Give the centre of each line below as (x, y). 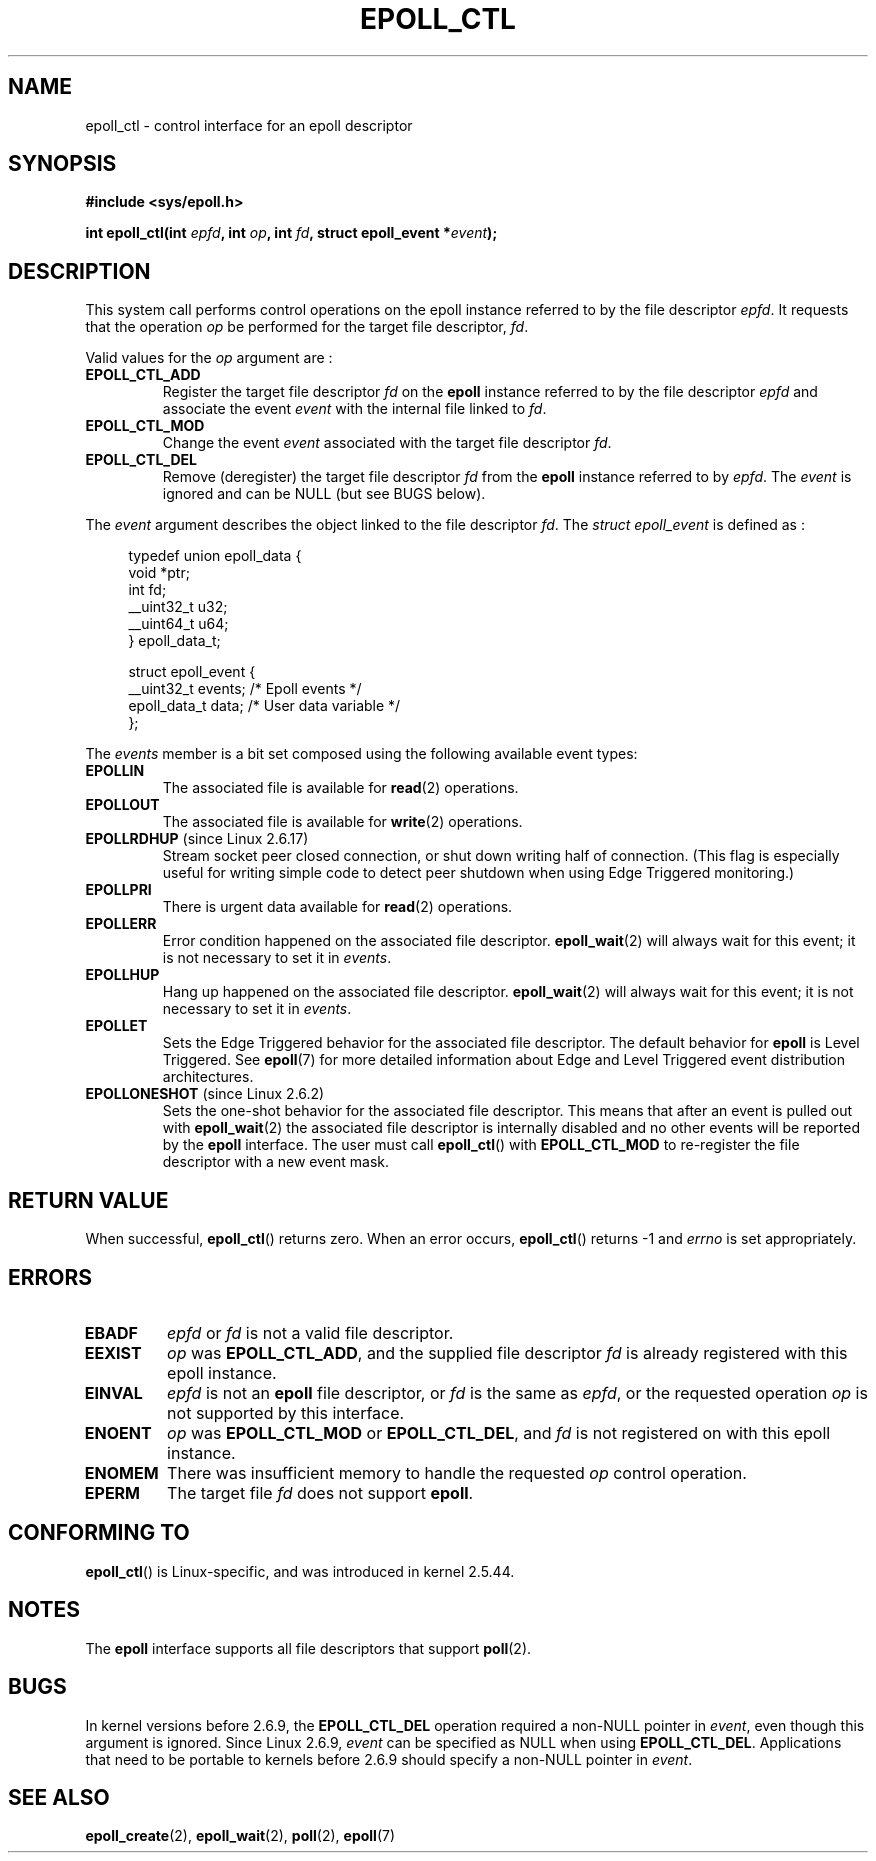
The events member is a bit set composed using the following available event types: (361, 754)
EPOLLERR (121, 924)
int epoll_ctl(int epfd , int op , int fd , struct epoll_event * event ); (291, 233)
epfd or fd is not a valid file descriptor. (310, 1332)
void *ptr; (159, 573)
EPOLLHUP (122, 975)
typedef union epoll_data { (215, 556)
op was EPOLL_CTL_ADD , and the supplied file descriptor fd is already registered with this (507, 1352)
